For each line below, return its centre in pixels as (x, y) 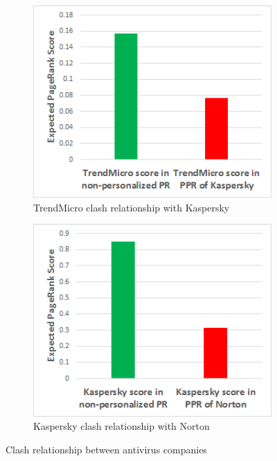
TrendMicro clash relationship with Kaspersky (132, 207)
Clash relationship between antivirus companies (106, 449)
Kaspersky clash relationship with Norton (122, 426)
